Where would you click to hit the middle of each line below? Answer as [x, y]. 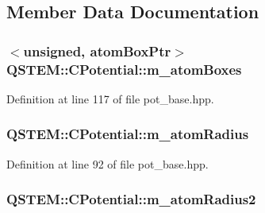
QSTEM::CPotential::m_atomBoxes [124, 69]
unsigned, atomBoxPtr [97, 50]
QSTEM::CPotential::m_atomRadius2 [131, 199]
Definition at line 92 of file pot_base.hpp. [108, 163]
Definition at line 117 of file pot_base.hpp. [110, 98]
